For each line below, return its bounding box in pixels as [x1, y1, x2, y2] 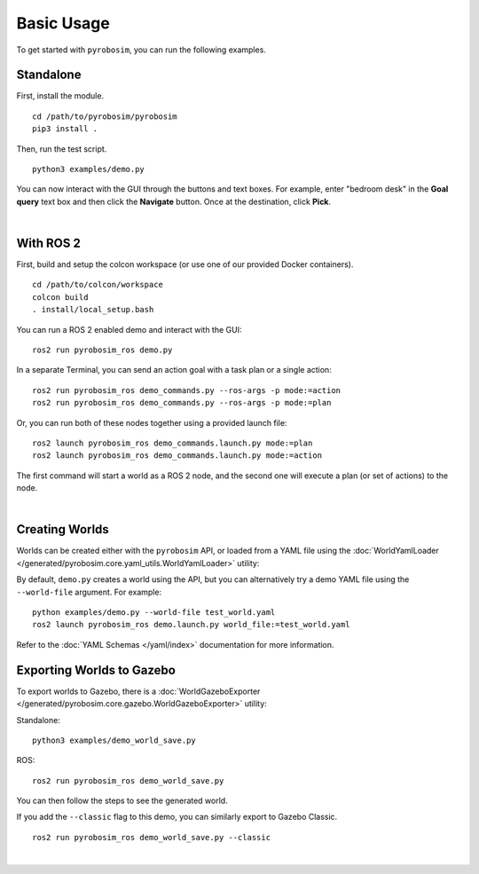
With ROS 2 [16, 236, 82, 250]
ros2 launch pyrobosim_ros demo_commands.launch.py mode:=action [32, 451, 323, 461]
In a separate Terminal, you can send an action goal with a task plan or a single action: [16, 365, 332, 375]
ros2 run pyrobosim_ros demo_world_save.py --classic [32, 832, 271, 842]
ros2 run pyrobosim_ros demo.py [32, 345, 173, 355]
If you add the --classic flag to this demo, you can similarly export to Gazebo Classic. [16, 812, 338, 823]
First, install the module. [16, 91, 105, 101]
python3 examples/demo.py [32, 164, 145, 175]
